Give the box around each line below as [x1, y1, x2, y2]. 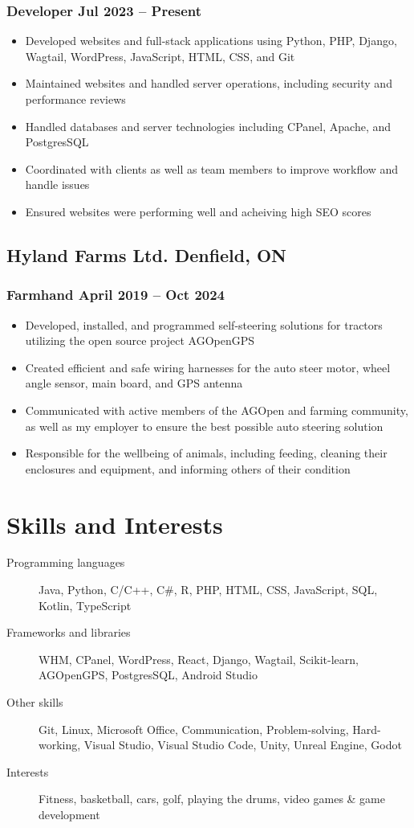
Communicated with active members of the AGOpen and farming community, [25, 401, 408, 418]
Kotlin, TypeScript [39, 596, 132, 613]
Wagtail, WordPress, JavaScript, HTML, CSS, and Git [25, 47, 295, 64]
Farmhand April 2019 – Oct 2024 [6, 285, 225, 305]
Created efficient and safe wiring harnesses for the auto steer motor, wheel [25, 359, 391, 375]
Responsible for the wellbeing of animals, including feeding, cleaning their [25, 445, 388, 461]
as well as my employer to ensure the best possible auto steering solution [25, 417, 384, 434]
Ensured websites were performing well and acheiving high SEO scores [25, 203, 371, 219]
